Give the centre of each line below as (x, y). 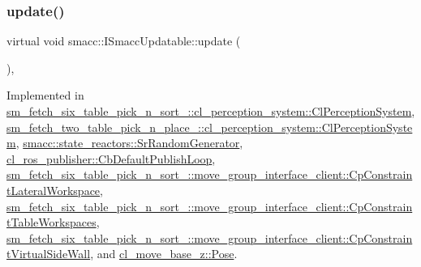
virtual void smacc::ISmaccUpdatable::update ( (124, 41)
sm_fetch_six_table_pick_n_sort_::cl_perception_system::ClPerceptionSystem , (211, 111)
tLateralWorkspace (54, 190)
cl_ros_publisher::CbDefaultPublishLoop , (111, 158)
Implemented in (45, 95)
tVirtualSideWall (49, 254)
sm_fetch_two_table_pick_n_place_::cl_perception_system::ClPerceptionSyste (210, 127)
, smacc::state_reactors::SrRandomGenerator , (129, 143)
